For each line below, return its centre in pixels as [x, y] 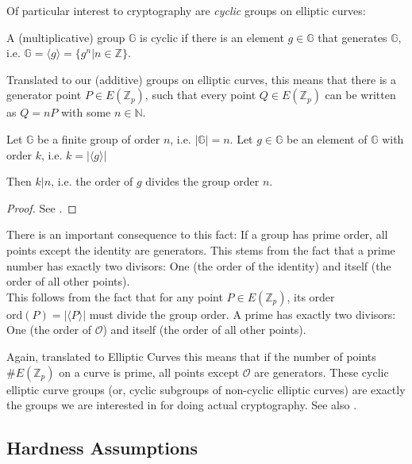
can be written [360, 95]
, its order [311, 296]
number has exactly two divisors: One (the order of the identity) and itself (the [199, 265]
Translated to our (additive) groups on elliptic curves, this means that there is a [202, 79]
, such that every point [200, 95]
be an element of [327, 138]
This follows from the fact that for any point [115, 296]
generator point [44, 95]
